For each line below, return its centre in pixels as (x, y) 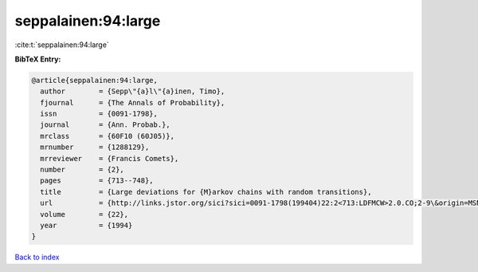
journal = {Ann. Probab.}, (105, 125)
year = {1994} (86, 225)
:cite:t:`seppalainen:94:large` (62, 45)
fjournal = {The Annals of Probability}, (133, 102)
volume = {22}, (84, 214)
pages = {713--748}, (97, 181)
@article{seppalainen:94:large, (95, 80)
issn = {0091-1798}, (99, 114)
